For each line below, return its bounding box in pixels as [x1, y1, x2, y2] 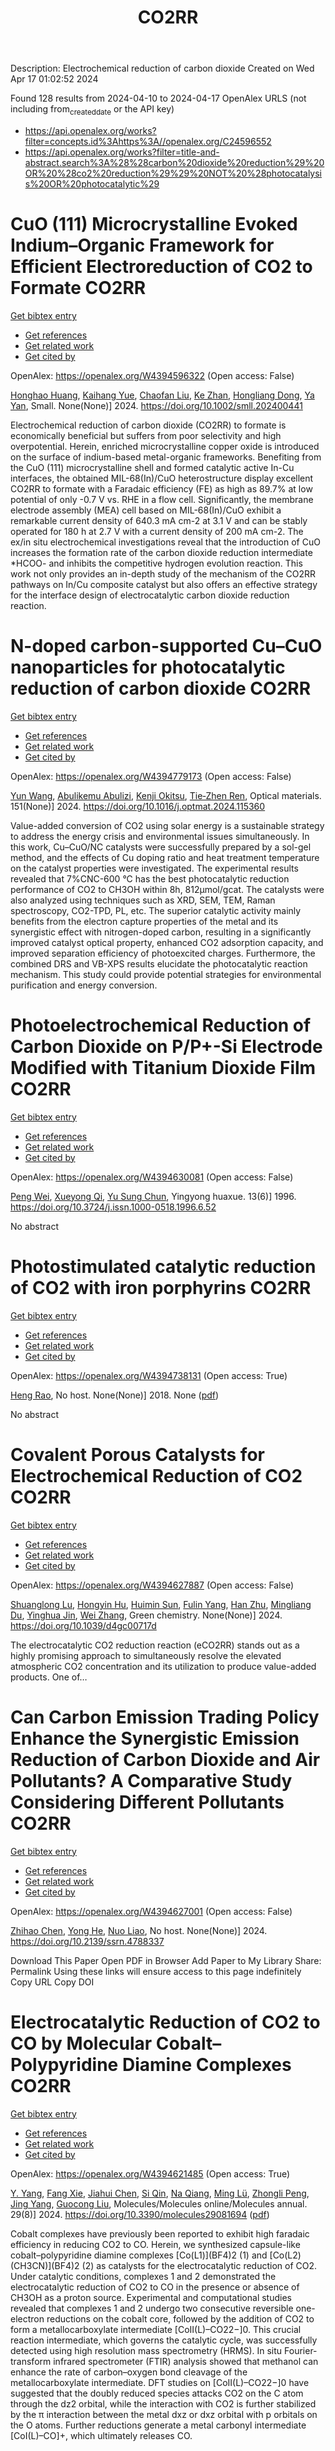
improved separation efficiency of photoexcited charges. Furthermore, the [10, 947, 316, 959]
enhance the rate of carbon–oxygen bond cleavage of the [10, 2366, 248, 2378]
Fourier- [284, 2344, 318, 2356]
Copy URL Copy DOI [10, 1976, 95, 1988]
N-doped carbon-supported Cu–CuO [10, 635, 323, 658]
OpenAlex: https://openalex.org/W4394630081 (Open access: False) [10, 1171, 294, 1183]
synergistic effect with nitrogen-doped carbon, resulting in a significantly [10, 926, 312, 938]
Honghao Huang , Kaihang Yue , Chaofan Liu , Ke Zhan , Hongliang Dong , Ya [10, 389, 315, 401]
